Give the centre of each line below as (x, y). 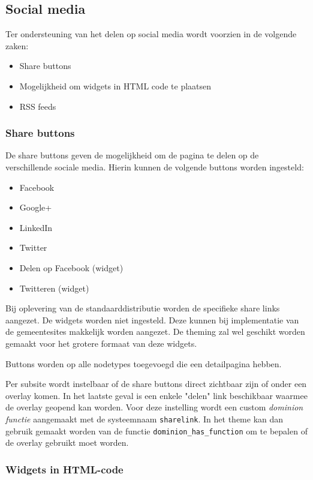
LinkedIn (36, 227)
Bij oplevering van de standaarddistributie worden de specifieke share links (143, 308)
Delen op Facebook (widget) (71, 267)
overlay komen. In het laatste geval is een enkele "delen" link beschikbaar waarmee (156, 395)
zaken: (17, 45)
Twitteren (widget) (54, 288)
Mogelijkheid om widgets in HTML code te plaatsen (115, 85)
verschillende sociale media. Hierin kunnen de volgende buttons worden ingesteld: (155, 166)
